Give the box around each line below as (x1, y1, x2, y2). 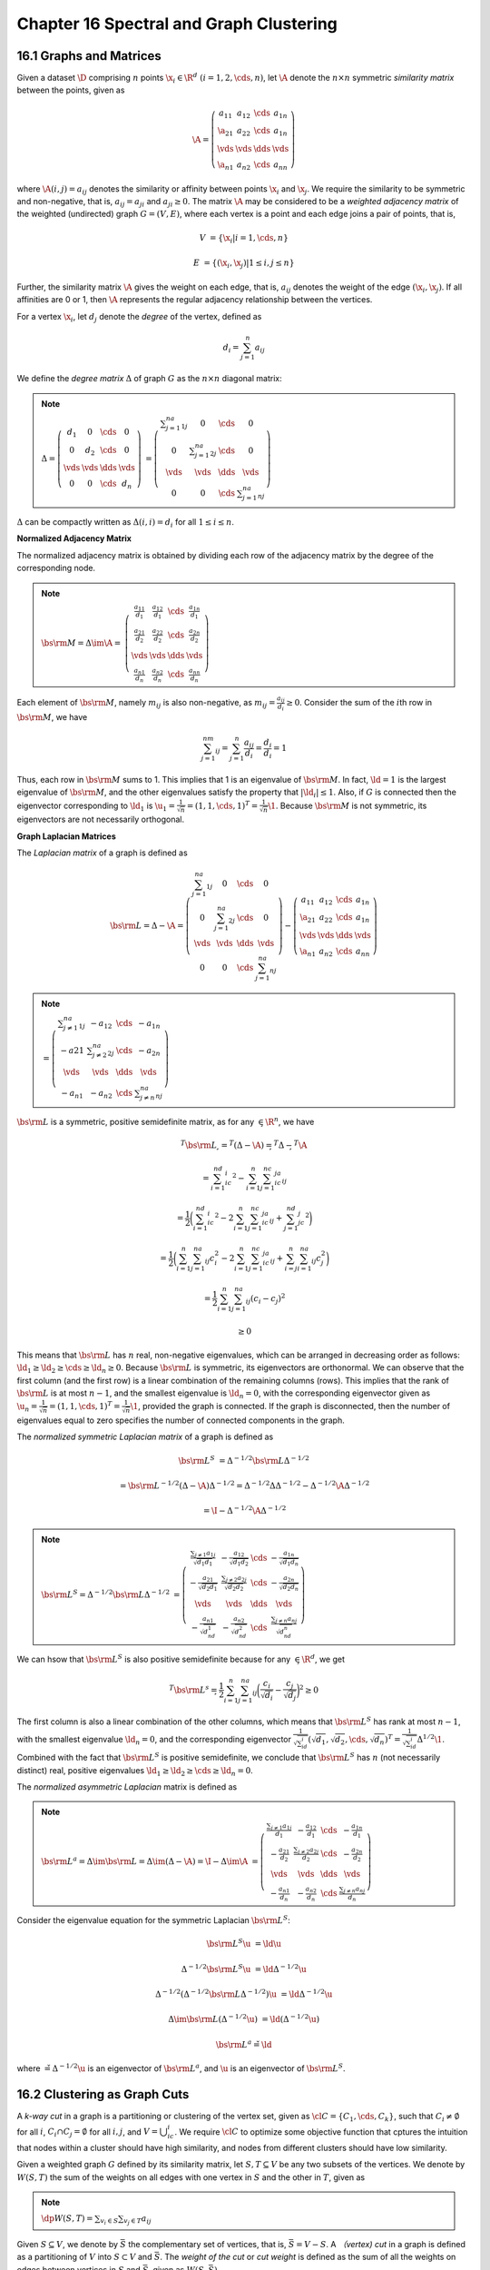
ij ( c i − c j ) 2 (245, 1292, 286, 1306)
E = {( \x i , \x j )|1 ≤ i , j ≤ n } (192, 258, 295, 270)
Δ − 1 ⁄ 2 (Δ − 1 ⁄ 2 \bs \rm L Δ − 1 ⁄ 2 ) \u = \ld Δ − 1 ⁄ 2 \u (154, 1988, 333, 1999)
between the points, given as (16, 84, 125, 95)
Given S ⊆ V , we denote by (16, 2238, 118, 2249)
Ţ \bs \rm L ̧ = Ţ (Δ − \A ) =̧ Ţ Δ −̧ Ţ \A (180, 1139, 308, 1150)
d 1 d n (282, 1558, 299, 1568)
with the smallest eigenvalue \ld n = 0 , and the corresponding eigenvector (16, 1733, 292, 1747)
